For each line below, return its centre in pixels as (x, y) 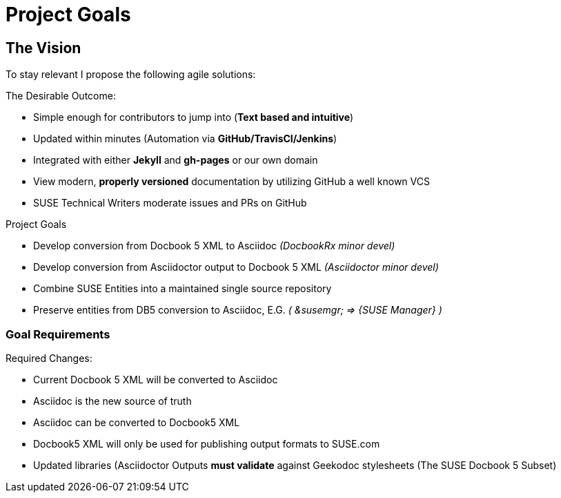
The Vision (43, 48)
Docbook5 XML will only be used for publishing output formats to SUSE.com (207, 443)
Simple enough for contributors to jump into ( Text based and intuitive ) (194, 117)
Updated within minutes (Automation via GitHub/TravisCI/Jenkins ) (185, 139)
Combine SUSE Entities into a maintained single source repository (183, 289)
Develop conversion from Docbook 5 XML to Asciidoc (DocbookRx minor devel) (214, 246)
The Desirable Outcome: (61, 96)
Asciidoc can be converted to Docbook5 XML (137, 422)
